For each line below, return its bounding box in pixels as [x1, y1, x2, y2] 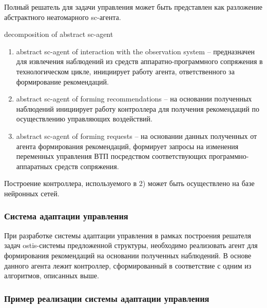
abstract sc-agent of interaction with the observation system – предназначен [16, 46, 255, 56]
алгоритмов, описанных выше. [4, 270, 99, 281]
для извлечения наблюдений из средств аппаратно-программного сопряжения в [16, 56, 263, 67]
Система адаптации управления [4, 210, 128, 222]
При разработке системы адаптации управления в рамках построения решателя [4, 230, 251, 240]
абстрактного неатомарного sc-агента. [4, 11, 121, 22]
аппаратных [16, 160, 52, 171]
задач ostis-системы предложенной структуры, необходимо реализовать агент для [4, 240, 258, 251]
